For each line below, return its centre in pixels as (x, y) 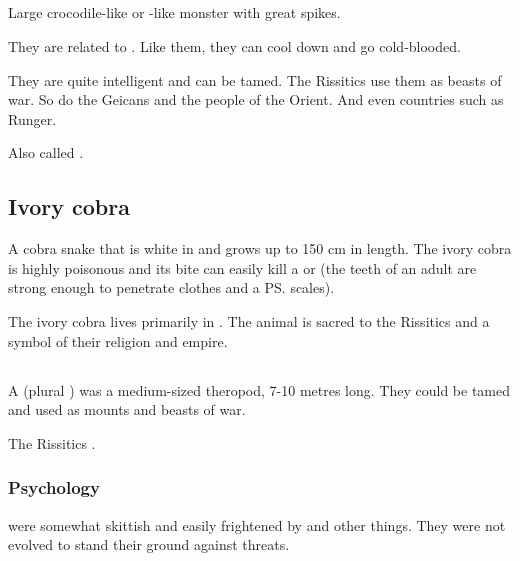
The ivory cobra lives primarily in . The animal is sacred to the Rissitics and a (249, 320)
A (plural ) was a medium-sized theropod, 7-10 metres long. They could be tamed (259, 389)
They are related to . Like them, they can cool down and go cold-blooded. (234, 45)
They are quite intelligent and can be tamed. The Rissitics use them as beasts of (255, 79)
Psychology (54, 487)
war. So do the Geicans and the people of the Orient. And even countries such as (256, 99)
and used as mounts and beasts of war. (127, 409)
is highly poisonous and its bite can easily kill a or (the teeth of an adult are (242, 267)
